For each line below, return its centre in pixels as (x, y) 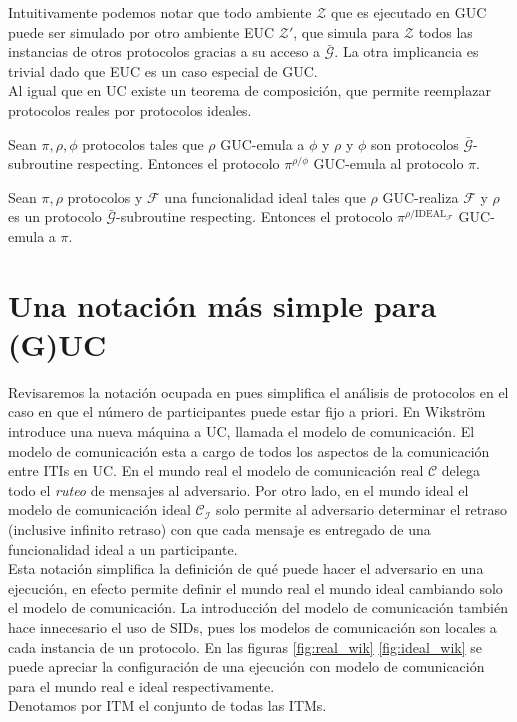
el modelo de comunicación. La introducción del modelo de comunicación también (258, 607)
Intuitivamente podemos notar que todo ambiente (160, 12)
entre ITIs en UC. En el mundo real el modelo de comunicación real (216, 470)
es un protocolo (55, 216)
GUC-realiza (420, 196)
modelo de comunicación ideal (99, 509)
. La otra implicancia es (406, 51)
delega (460, 470)
